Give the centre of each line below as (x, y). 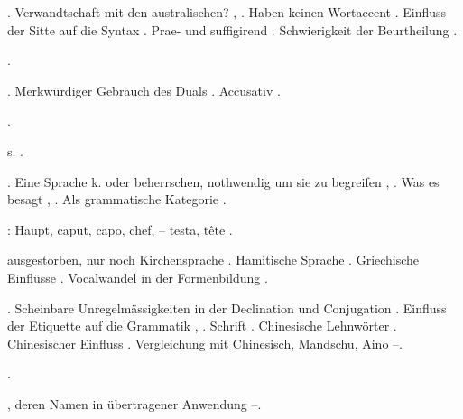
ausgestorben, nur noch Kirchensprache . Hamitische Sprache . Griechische (213, 260)
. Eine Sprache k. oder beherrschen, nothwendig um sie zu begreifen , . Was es (223, 181)
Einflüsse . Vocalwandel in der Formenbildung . (138, 277)
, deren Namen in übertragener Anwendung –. (134, 403)
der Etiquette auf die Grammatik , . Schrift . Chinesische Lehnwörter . (202, 326)
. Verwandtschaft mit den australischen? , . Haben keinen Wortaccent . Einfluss (227, 12)
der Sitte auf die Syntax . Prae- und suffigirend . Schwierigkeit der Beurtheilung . (232, 29)
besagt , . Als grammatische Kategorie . (117, 199)
